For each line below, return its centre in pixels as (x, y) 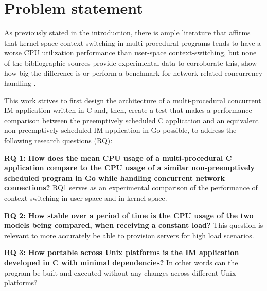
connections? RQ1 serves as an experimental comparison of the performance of (131, 188)
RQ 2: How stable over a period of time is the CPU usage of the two (129, 215)
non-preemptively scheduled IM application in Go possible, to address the (120, 130)
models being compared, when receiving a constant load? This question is (134, 225)
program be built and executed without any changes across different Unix (120, 272)
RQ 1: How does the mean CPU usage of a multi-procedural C (118, 157)
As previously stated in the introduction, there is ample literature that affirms (127, 33)
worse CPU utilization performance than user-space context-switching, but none (130, 53)
